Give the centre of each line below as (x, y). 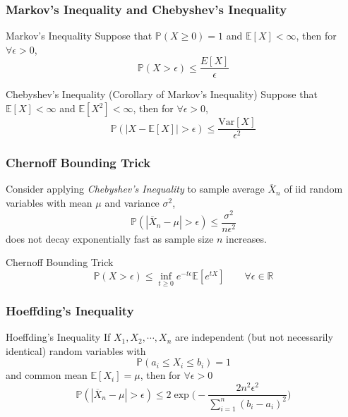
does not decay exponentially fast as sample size (110, 238)
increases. (246, 238)
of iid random (313, 189)
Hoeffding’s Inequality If (58, 337)
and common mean (47, 375)
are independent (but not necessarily (254, 337)
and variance (132, 202)
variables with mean (49, 202)
